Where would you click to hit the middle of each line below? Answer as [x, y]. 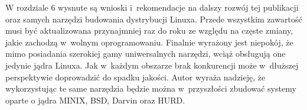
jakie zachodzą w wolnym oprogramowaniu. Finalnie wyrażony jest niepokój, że [149, 42]
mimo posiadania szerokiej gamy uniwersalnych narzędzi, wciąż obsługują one [146, 54]
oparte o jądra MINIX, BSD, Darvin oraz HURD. [95, 100]
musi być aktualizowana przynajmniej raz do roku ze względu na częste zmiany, [149, 30]
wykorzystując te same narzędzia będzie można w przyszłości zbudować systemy [151, 88]
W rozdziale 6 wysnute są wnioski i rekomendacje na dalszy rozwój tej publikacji [152, 7]
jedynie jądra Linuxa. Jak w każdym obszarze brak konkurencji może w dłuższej [152, 65]
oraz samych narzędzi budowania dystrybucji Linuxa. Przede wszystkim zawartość [154, 19]
